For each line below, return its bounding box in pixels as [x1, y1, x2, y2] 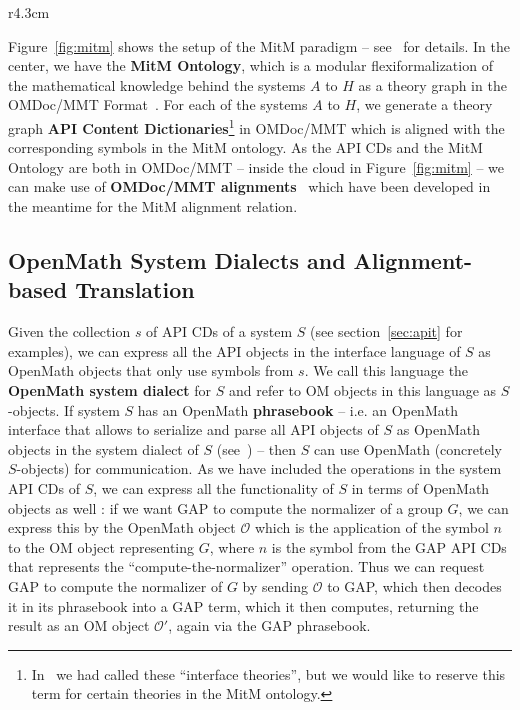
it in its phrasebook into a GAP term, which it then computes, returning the [8, 595, 479, 616]
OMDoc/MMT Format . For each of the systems [8, 94, 308, 115]
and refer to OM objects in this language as [228, 379, 497, 400]
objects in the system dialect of [8, 438, 199, 459]
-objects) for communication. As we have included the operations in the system [16, 458, 502, 479]
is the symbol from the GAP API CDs [271, 536, 507, 557]
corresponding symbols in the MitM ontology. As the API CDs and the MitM [8, 137, 483, 158]
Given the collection [8, 321, 131, 342]
